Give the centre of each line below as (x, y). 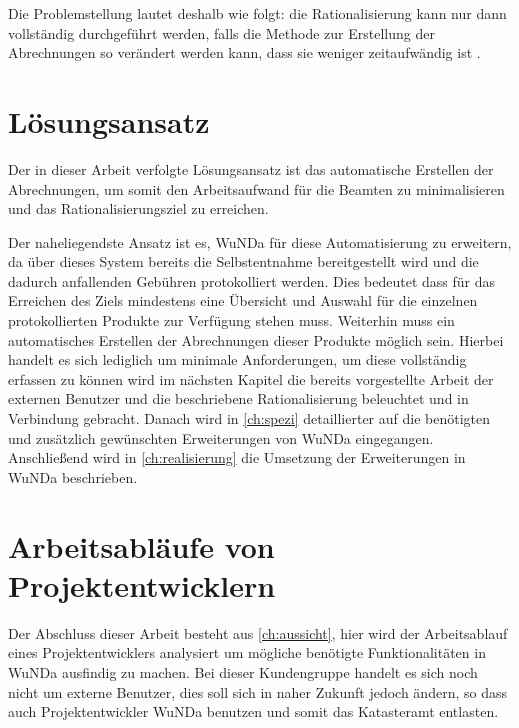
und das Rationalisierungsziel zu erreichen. (138, 208)
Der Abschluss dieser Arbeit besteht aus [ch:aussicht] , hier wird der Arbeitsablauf (258, 632)
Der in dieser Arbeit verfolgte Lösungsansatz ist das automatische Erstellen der (251, 168)
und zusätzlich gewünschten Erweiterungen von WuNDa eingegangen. (221, 437)
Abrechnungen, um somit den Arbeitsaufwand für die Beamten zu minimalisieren (256, 188)
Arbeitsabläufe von (141, 545)
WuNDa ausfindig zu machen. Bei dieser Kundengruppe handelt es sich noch (243, 671)
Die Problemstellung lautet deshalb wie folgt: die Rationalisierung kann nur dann (257, 13)
